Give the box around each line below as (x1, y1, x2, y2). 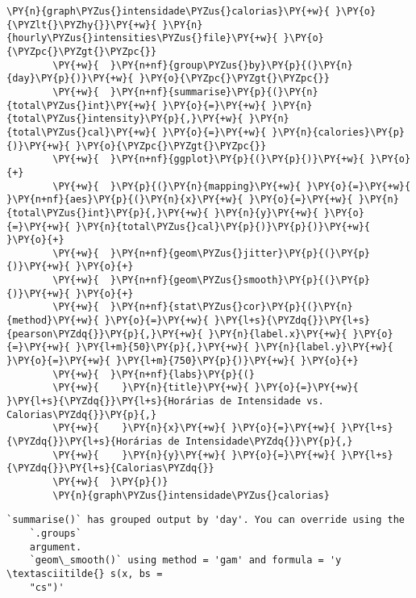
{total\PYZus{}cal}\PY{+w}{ (6, 126, 157, 138)
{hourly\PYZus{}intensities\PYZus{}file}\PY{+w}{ (6, 32, 278, 44)
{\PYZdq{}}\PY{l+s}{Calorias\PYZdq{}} (6, 462, 214, 475)
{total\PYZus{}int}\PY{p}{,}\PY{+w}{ (6, 207, 209, 219)
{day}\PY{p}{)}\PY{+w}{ (6, 73, 134, 85)
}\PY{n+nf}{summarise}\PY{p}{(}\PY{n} (110, 86, 318, 98)
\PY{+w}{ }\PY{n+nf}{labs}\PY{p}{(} (52, 368, 255, 380)
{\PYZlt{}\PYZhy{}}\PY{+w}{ (6, 19, 157, 31)
